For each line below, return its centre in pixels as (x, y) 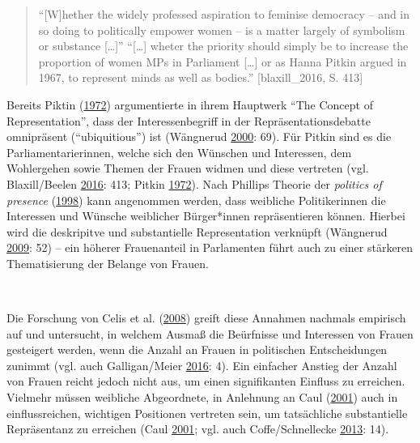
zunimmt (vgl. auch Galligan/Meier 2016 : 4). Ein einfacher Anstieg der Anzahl (202, 365)
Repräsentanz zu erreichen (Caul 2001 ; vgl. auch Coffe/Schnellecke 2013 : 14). (198, 429)
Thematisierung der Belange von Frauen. (108, 263)
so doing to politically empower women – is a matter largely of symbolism (222, 30)
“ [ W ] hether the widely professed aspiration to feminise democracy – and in (224, 14)
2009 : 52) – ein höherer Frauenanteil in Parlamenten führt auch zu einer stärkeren (210, 247)
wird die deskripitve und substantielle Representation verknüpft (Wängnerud (197, 231)
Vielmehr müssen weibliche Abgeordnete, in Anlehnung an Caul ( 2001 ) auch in (202, 397)
